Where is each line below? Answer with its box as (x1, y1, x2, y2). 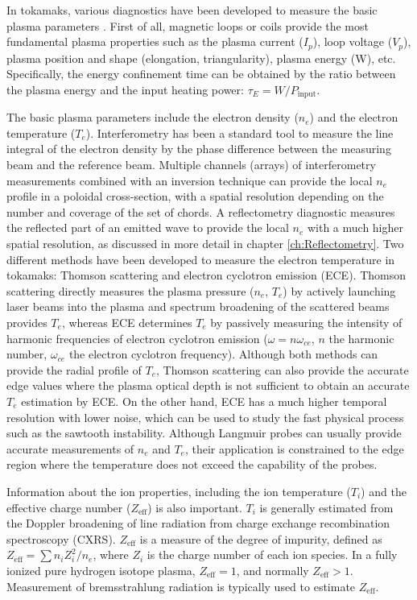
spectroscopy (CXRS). (6, 530, 116, 547)
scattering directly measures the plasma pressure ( (6, 282, 254, 299)
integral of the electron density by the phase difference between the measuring (6, 140, 391, 157)
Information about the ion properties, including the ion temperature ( (6, 482, 351, 499)
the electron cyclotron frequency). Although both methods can (68, 346, 378, 362)
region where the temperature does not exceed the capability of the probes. (6, 456, 378, 473)
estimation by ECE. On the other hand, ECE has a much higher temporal (21, 392, 387, 409)
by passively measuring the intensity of (210, 314, 403, 330)
